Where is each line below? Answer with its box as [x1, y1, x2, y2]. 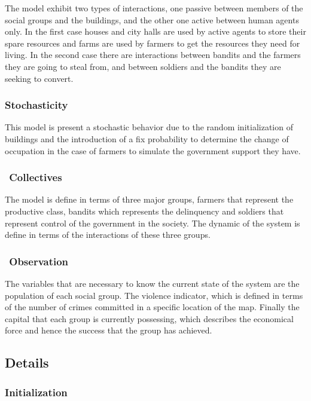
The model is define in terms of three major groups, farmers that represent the [5, 193, 294, 206]
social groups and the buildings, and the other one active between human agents [5, 13, 299, 26]
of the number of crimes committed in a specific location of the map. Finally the [5, 301, 300, 313]
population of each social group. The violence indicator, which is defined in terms [5, 289, 303, 301]
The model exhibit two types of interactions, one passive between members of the [5, 2, 303, 14]
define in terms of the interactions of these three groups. [5, 228, 211, 241]
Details [5, 353, 49, 372]
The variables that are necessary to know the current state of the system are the [5, 277, 300, 289]
